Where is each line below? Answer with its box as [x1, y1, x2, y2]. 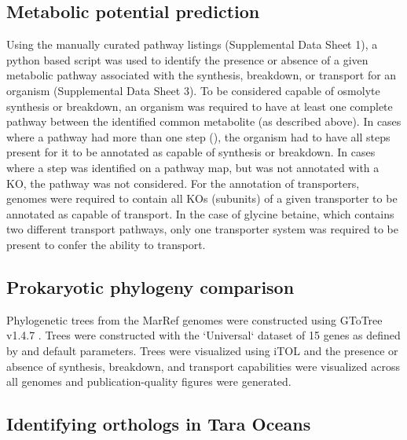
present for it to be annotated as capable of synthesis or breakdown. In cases [6, 144, 376, 160]
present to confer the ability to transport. [6, 236, 206, 252]
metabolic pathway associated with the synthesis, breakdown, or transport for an [6, 67, 397, 83]
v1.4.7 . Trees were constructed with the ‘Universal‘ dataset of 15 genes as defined [6, 327, 401, 343]
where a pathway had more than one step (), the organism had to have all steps [6, 128, 390, 145]
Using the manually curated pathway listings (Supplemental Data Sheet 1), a [6, 36, 378, 53]
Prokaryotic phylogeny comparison [6, 274, 295, 299]
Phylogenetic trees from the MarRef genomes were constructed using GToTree [6, 311, 383, 328]
